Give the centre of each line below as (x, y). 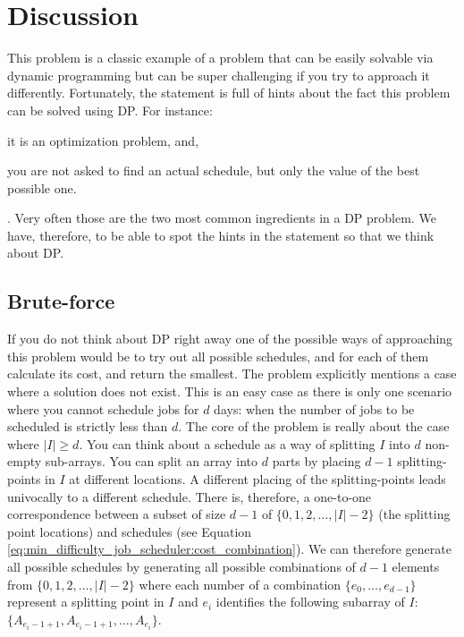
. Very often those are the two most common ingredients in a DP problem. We (222, 218)
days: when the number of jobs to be (314, 408)
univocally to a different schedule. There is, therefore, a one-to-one (190, 496)
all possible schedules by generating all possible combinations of (181, 566)
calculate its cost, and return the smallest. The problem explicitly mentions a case (232, 374)
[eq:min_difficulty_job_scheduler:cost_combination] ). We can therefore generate (229, 549)
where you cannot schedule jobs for (103, 408)
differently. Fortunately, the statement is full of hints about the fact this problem (229, 93)
